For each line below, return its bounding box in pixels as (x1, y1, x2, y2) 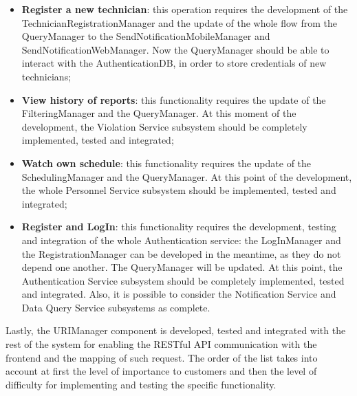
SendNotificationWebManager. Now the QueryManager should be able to (21, 42, 329, 56)
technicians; (21, 69, 72, 83)
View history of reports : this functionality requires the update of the (21, 92, 326, 107)
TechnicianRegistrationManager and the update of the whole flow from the (21, 15, 337, 30)
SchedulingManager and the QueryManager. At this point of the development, (21, 169, 352, 184)
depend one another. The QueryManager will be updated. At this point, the (21, 260, 343, 274)
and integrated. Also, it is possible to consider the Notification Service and (21, 287, 336, 301)
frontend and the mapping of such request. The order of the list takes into (6, 350, 318, 364)
